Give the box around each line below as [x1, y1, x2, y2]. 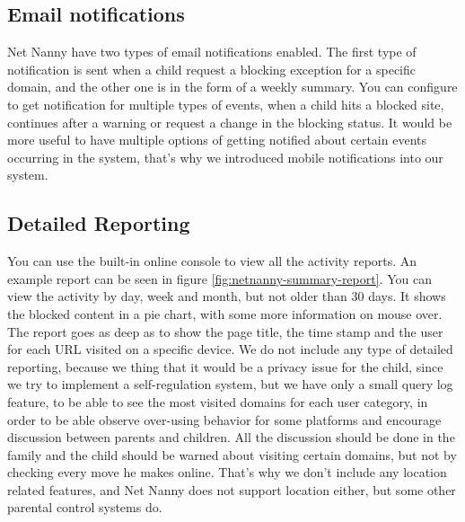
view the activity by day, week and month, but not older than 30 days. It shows [7, 287, 446, 305]
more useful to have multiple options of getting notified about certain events [7, 130, 426, 149]
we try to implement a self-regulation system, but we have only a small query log [7, 375, 453, 394]
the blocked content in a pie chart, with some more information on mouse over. [7, 304, 443, 323]
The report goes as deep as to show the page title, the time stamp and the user [7, 322, 443, 341]
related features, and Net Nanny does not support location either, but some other [7, 480, 456, 499]
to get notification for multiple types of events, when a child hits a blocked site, [7, 94, 444, 113]
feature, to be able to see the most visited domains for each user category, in [7, 392, 428, 411]
